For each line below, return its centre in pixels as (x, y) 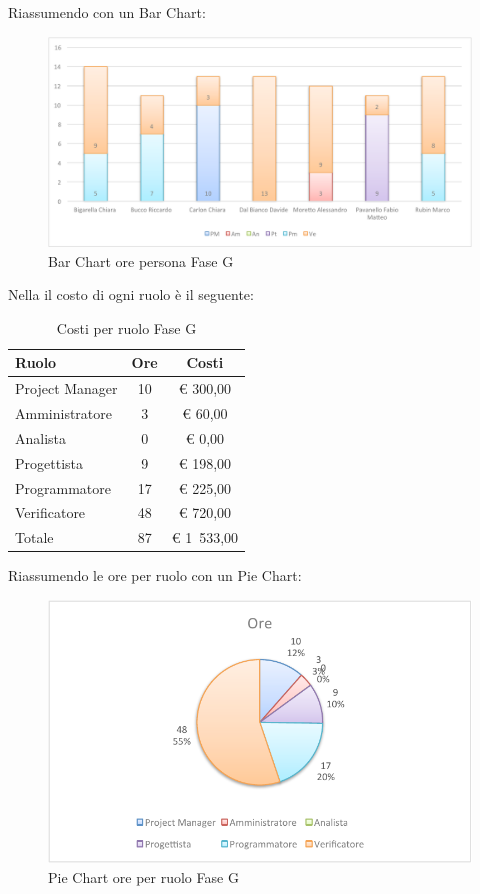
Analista (41, 437)
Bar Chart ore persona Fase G (141, 260)
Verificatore (50, 512)
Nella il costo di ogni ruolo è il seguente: (131, 294)
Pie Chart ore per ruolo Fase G (143, 877)
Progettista (49, 462)
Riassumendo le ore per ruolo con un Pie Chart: (155, 575)
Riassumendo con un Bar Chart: (107, 12)
